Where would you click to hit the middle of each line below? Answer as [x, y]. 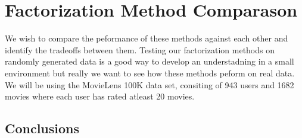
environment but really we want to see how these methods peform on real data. [150, 73]
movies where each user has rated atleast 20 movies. [100, 96]
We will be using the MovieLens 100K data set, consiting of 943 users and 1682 [150, 84]
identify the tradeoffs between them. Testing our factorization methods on [140, 49]
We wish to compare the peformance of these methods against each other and [147, 38]
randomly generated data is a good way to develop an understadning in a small [150, 61]
